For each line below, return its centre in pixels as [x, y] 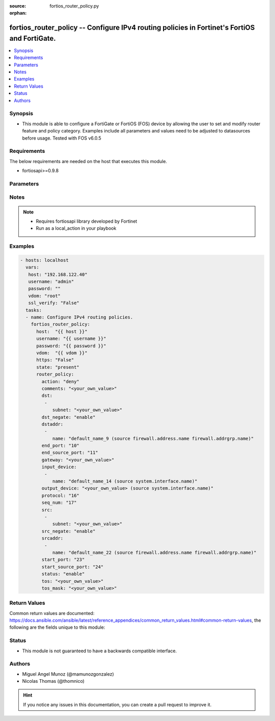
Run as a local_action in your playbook [76, 228]
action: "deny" [61, 381]
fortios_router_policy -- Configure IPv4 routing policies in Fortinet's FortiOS [132, 28]
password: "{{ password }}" [71, 346]
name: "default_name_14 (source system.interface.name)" [125, 481]
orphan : [18, 13]
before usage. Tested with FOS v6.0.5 [62, 138]
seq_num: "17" [59, 503]
